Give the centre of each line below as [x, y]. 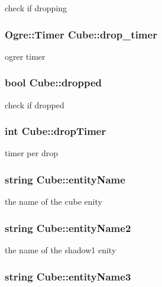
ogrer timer [25, 56]
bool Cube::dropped [54, 83]
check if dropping [36, 8]
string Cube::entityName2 [68, 228]
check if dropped [35, 104]
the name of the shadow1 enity [61, 250]
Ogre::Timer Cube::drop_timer [81, 34]
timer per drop [31, 153]
